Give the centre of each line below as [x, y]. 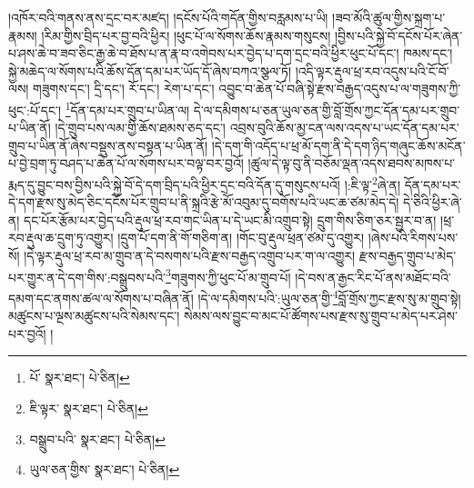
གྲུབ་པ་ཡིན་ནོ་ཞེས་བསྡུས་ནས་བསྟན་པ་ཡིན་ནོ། [108, 145]
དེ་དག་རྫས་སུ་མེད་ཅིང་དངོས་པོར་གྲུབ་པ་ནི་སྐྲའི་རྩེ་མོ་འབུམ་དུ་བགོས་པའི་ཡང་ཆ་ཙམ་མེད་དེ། [204, 202]
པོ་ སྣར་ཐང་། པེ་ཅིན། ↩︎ [80, 378]
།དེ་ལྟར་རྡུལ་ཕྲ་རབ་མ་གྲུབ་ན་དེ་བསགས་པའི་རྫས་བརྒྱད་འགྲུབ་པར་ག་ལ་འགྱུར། [190, 256]
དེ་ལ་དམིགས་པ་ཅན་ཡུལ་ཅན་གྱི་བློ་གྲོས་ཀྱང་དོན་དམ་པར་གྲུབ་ [327, 110]
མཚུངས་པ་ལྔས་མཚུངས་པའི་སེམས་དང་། [94, 316]
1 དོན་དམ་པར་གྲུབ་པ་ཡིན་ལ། [127, 108]
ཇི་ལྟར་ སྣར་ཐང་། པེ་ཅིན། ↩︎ [89, 408]
